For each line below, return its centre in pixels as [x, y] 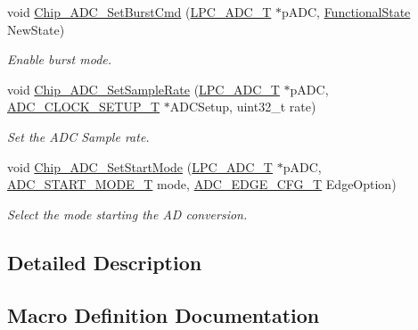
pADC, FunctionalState [346, 12]
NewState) [36, 29]
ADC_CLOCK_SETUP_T [84, 107]
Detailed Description [105, 262]
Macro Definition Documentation [164, 314]
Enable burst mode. [60, 59]
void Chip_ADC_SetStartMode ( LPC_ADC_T [140, 166]
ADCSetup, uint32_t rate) [243, 107]
